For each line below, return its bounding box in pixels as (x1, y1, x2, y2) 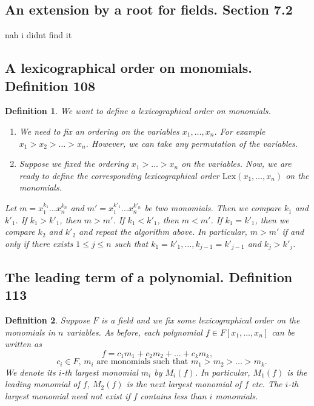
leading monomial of (5, 377, 80, 390)
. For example (214, 124, 266, 137)
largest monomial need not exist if (5, 389, 130, 402)
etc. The (252, 377, 282, 390)
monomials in (5, 325, 56, 338)
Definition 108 (5, 76, 95, 95)
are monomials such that (96, 357, 189, 367)
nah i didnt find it (5, 29, 72, 41)
